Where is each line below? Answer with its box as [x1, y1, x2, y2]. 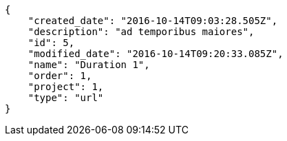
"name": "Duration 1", [28, 59, 150, 70]
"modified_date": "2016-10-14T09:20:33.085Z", [28, 48, 284, 59]
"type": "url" [28, 92, 104, 103]
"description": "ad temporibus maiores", [28, 26, 255, 37]
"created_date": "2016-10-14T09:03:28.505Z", [28, 15, 278, 26]
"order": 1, [28, 70, 92, 81]
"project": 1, [28, 81, 104, 92]
